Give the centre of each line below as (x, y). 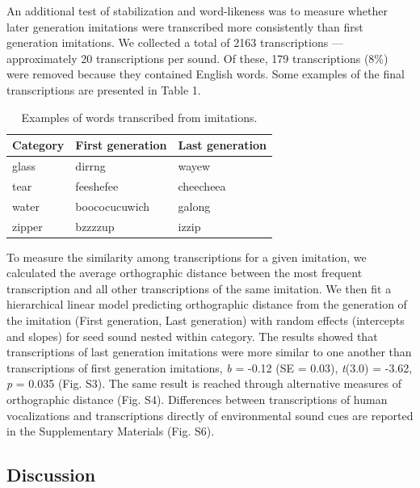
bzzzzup (95, 226)
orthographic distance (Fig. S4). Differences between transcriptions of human (197, 399)
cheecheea (202, 185)
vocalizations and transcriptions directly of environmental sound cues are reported (210, 415)
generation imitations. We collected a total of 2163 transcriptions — (175, 42)
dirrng (90, 166)
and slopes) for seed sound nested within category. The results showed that (192, 336)
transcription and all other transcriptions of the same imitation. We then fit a (199, 288)
